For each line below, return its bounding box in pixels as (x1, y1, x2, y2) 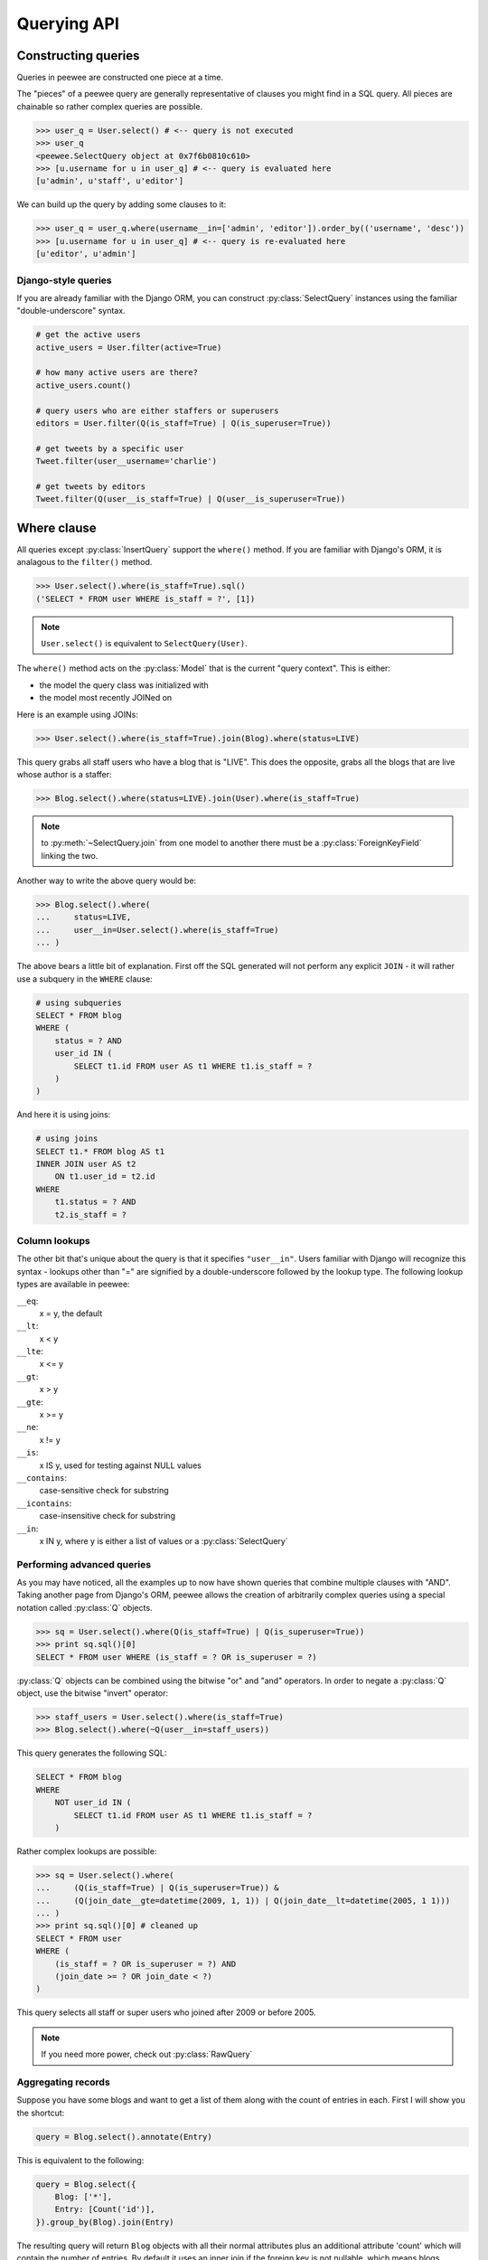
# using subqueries (35, 997, 122, 1008)
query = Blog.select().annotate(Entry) (35, 2132, 212, 2142)
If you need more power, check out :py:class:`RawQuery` (41, 2048, 253, 2060)
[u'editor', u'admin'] (35, 249, 136, 259)
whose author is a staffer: (16, 768, 112, 779)
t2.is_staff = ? (54, 1210, 127, 1219)
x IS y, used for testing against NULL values (39, 1460, 202, 1471)
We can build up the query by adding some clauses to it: (16, 199, 227, 210)
